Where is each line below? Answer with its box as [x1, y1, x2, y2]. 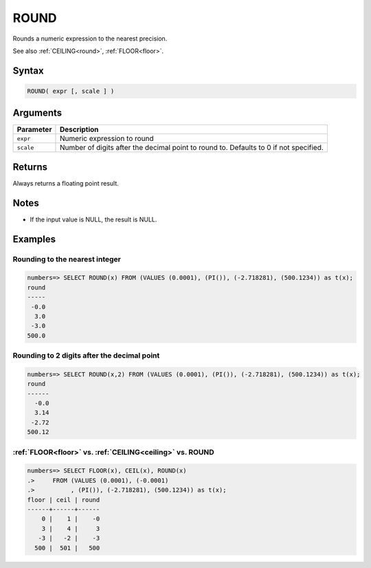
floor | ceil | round [27, 496, 100, 503]
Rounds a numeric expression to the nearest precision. [12, 34, 168, 43]
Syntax [12, 65, 44, 76]
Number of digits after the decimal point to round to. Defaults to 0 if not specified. [59, 143, 324, 153]
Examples [12, 233, 56, 245]
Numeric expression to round [59, 134, 154, 144]
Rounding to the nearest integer [12, 254, 122, 264]
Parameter [16, 124, 52, 134]
